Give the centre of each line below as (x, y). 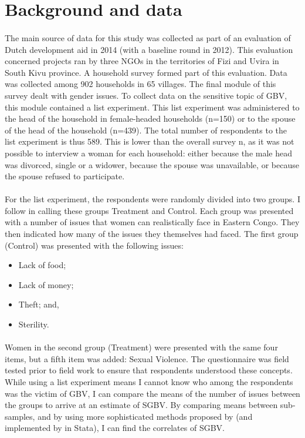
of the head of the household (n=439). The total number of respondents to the (146, 130)
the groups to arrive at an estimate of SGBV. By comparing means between (141, 405)
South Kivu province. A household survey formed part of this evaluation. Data (146, 72)
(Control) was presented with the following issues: (94, 245)
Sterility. (34, 324)
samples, (20, 416)
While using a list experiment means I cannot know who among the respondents (149, 382)
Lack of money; (46, 284)
